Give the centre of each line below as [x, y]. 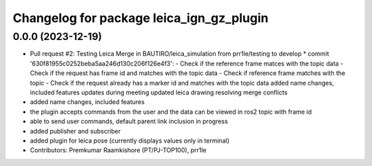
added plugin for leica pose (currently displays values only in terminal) [130, 141]
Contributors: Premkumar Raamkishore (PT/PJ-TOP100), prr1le [118, 150]
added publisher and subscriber [75, 131]
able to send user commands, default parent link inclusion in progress [129, 121]
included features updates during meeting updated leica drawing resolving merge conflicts [159, 92]
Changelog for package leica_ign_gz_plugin [141, 18]
